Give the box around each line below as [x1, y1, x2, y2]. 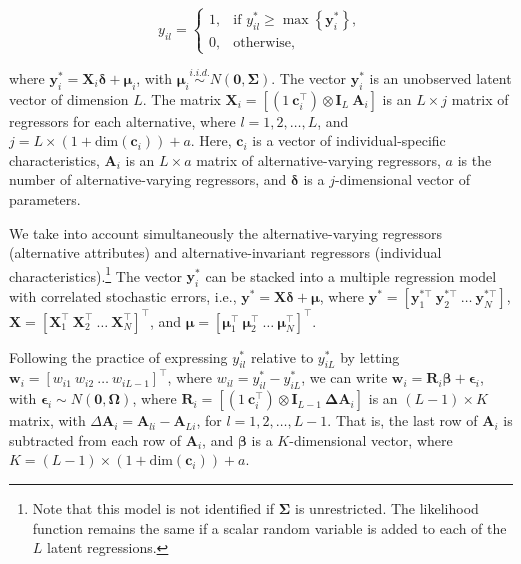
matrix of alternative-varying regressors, [196, 149, 441, 170]
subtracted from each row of [9, 429, 182, 450]
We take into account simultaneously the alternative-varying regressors [9, 222, 443, 243]
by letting [340, 346, 400, 367]
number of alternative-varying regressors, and [9, 169, 287, 190]
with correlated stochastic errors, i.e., [9, 286, 237, 307]
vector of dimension [9, 88, 129, 109]
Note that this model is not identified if [32, 498, 275, 519]
